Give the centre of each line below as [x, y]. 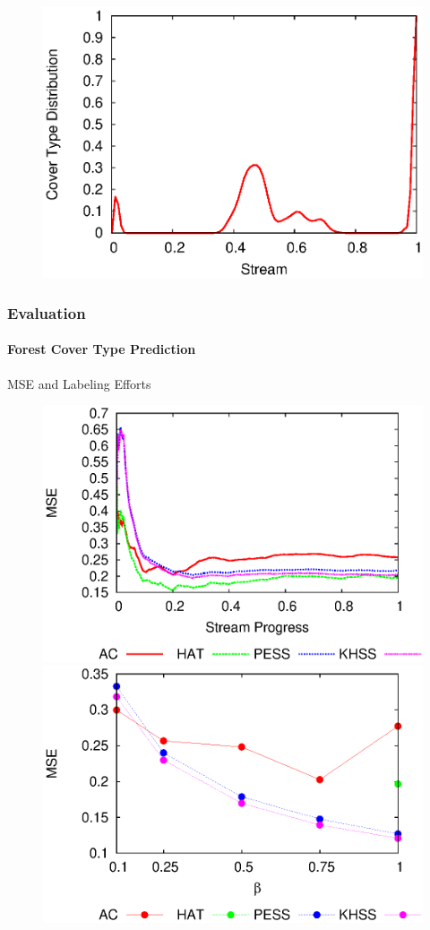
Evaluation [47, 312]
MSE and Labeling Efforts [79, 383]
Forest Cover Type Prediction [102, 349]
